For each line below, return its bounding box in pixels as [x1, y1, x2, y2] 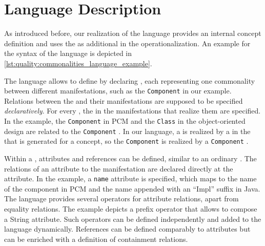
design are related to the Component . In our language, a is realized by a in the [4, 125, 251, 136]
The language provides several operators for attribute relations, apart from [4, 193, 239, 204]
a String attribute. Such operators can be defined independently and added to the [4, 213, 261, 224]
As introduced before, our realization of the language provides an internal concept [4, 28, 261, 39]
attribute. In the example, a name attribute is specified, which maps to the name [4, 173, 257, 184]
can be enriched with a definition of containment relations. [4, 233, 188, 244]
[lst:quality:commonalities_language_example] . [4, 58, 152, 68]
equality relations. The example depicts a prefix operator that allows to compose [4, 203, 257, 214]
